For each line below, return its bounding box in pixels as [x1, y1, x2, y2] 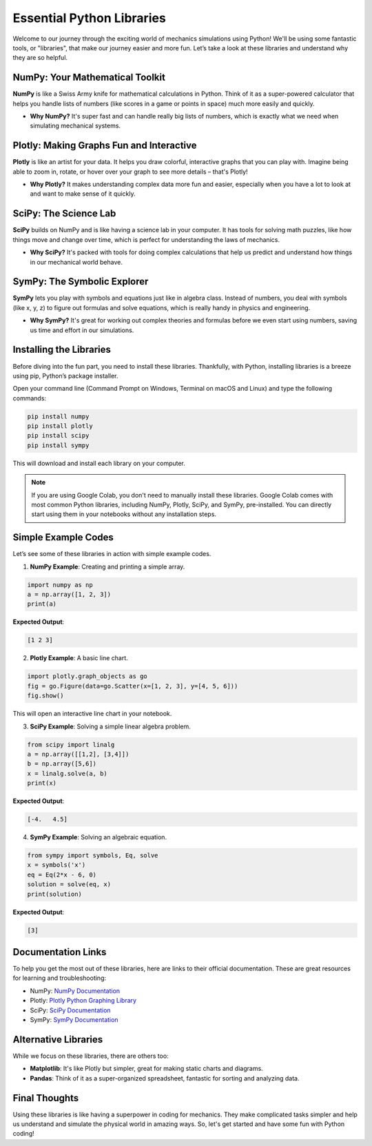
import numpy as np [27, 581, 93, 589]
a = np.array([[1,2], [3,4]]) [27, 750, 130, 758]
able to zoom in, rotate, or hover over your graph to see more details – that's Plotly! [12, 167, 248, 176]
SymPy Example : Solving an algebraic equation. [30, 833, 167, 841]
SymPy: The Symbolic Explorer [12, 276, 149, 287]
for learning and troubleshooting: [12, 974, 107, 982]
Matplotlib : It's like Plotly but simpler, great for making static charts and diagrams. [30, 1065, 263, 1073]
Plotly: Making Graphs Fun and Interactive [12, 140, 197, 152]
